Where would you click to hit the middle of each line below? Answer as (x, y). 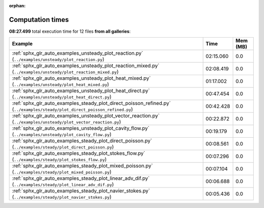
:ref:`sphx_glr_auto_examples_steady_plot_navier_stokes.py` (81, 191)
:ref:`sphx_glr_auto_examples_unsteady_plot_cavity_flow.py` (81, 128)
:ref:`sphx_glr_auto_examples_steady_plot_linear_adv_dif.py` (81, 178)
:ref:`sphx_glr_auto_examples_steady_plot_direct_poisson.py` (82, 141)
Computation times (39, 20)
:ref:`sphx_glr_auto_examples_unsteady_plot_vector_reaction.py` (86, 116)
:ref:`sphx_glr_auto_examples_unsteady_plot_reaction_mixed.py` (86, 66)
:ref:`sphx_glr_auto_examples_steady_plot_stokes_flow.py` (78, 153)
